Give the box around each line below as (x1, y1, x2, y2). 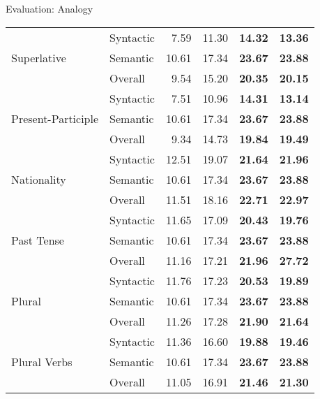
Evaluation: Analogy (6, 1, 93, 15)
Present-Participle (11, 110, 99, 126)
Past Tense (11, 231, 64, 248)
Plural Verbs (11, 353, 73, 370)
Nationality (11, 171, 66, 187)
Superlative (11, 49, 66, 66)
